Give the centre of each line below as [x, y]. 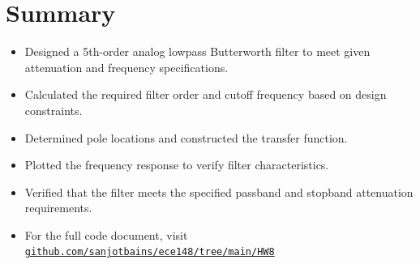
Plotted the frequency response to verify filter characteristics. [177, 165]
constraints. [54, 110]
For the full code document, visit [106, 234]
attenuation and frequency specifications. [126, 67]
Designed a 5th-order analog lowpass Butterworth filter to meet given [197, 51]
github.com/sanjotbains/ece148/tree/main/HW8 [150, 252]
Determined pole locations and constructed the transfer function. [186, 137]
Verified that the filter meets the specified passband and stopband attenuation [219, 192]
